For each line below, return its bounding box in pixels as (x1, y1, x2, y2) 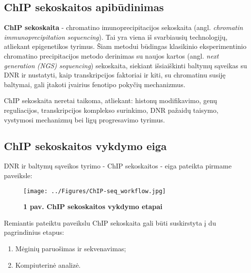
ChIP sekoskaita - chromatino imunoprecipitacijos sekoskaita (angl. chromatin (4, 22, 243, 32)
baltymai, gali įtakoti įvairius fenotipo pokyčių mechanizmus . (4, 79, 185, 89)
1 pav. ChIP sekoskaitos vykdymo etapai (23, 201, 163, 212)
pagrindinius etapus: (4, 227, 64, 237)
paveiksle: (4, 170, 33, 180)
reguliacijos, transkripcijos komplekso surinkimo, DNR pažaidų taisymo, (4, 105, 218, 115)
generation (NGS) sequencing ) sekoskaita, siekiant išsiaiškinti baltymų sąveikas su (4, 60, 247, 70)
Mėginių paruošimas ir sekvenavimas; (15, 243, 126, 253)
